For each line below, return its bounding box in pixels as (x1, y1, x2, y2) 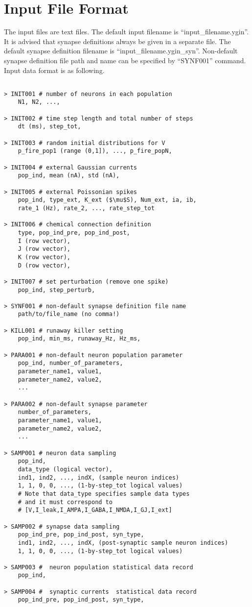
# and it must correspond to (18, 498, 113, 506)
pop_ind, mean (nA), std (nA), (18, 172, 120, 179)
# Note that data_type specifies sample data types (18, 490, 190, 497)
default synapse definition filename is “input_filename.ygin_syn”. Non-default (4, 46, 238, 56)
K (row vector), (18, 253, 71, 261)
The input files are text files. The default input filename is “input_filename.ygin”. (4, 26, 249, 37)
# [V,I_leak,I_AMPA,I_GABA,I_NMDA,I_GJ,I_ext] (18, 507, 172, 514)
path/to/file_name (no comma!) (18, 311, 120, 318)
